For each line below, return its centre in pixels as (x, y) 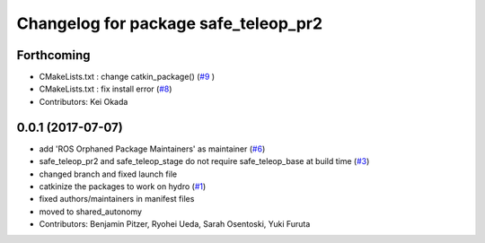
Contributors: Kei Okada (84, 101)
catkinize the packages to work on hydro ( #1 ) (123, 186)
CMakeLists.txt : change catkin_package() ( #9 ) (127, 77)
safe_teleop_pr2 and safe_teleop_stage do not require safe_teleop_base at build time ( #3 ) (204, 161)
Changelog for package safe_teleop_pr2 (170, 23)
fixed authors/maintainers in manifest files (117, 199)
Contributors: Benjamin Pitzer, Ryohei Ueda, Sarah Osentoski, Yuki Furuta (175, 224)
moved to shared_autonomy (91, 212)
